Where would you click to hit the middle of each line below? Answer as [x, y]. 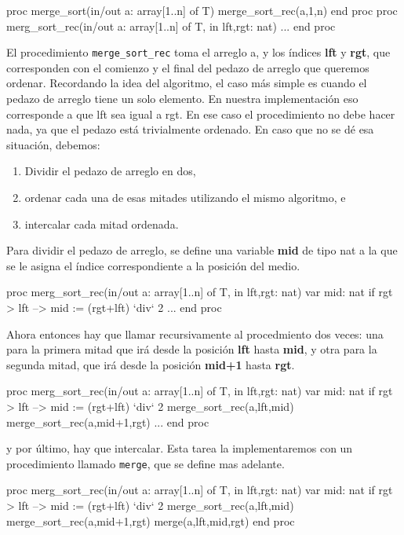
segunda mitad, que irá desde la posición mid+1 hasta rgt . [151, 364]
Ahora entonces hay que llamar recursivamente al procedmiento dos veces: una [195, 333]
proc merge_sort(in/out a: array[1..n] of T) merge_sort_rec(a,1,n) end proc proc [202, 10]
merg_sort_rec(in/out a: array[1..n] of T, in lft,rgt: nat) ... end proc [171, 26]
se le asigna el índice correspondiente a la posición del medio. [153, 265]
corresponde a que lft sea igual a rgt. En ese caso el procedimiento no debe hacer [201, 114]
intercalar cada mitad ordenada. [102, 224]
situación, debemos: [53, 144]
